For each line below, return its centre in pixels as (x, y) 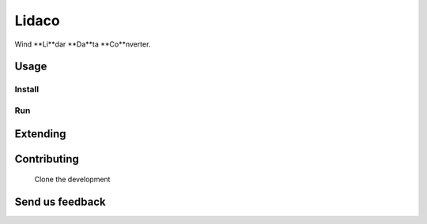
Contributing (47, 159)
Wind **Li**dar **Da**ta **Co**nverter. (83, 44)
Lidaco (37, 21)
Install (27, 89)
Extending (40, 134)
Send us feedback (60, 202)
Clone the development (72, 179)
